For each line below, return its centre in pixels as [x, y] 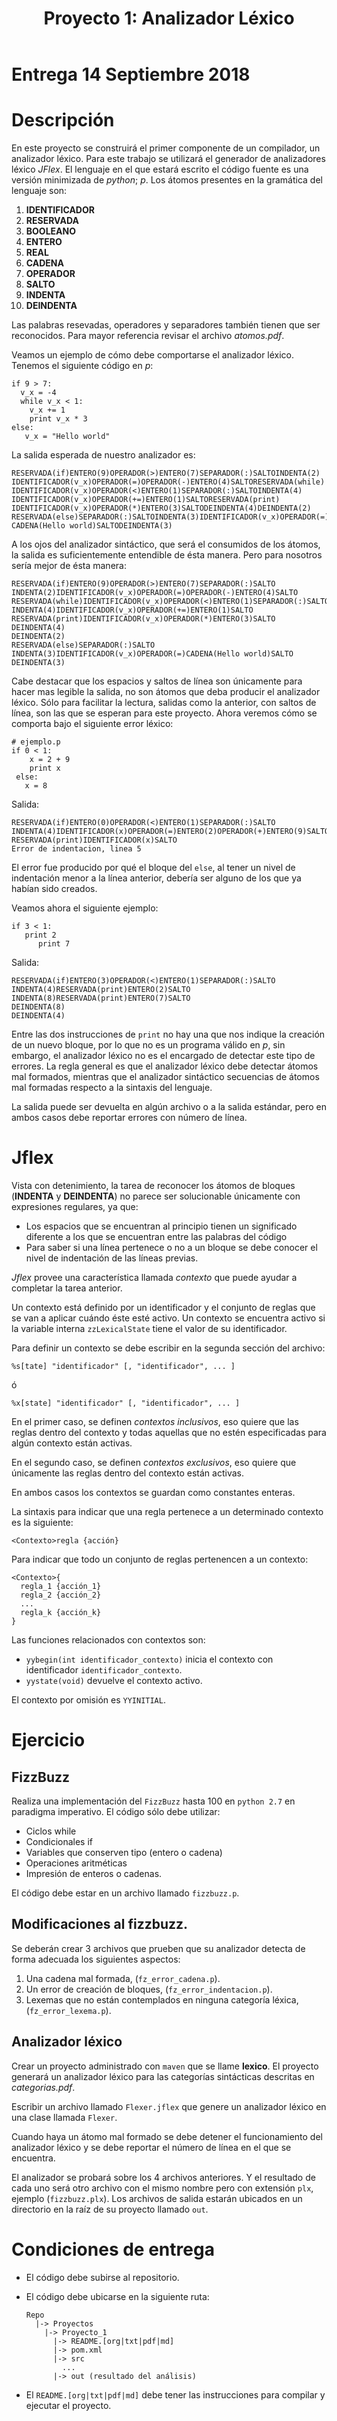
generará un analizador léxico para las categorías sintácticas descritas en [163, 2076]
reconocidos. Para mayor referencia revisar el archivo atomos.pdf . [148, 336]
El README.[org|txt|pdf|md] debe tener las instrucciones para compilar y [175, 2394]
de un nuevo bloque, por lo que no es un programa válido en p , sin [148, 1045]
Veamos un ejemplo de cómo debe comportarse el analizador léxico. [153, 355]
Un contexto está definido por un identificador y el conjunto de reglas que [163, 1308]
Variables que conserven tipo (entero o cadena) [124, 1853]
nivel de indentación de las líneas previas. [112, 1258]
